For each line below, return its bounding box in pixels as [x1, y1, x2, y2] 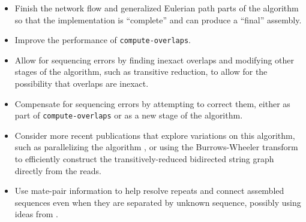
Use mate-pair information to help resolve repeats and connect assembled [14, 184, 284, 197]
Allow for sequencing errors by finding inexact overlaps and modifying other [14, 53, 295, 66]
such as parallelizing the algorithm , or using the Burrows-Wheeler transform [14, 141, 298, 153]
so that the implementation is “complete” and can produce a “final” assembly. [14, 13, 302, 26]
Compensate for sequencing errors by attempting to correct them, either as [14, 97, 290, 110]
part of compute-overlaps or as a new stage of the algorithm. [14, 109, 243, 121]
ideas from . [14, 208, 58, 220]
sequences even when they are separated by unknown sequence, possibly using [14, 196, 301, 208]
